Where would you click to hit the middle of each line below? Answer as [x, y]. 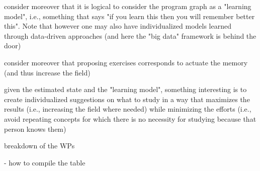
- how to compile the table [45, 162]
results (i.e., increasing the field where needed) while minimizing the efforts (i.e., [128, 109]
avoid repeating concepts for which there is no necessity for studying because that [130, 118]
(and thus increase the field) [47, 72]
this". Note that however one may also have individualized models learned [118, 26]
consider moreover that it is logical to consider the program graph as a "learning [128, 6]
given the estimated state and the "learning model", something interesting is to [125, 89]
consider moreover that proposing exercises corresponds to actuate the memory [126, 62]
